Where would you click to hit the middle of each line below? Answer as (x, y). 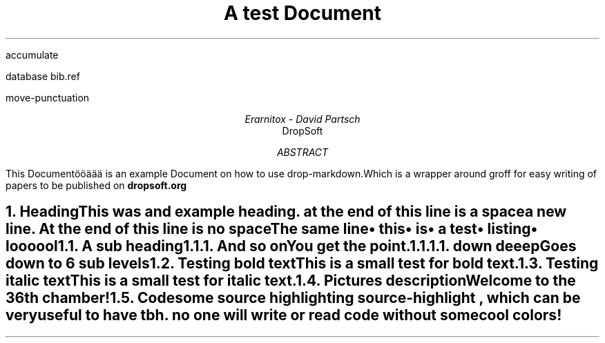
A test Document (302, 13)
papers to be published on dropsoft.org (96, 185)
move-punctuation (48, 97)
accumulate (32, 55)
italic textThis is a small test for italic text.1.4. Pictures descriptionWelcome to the (291, 281)
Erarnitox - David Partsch (302, 119)
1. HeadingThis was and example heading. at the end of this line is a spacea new (286, 212)
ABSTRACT (302, 152)
